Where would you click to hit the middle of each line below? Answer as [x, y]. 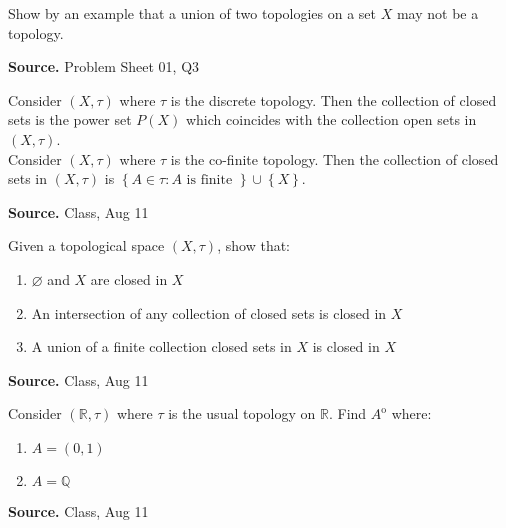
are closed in [129, 278]
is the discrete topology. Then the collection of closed [333, 99]
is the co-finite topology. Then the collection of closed [334, 158]
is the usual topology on [242, 413]
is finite [209, 180]
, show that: [254, 245]
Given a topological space [86, 245]
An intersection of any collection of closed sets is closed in [209, 312]
